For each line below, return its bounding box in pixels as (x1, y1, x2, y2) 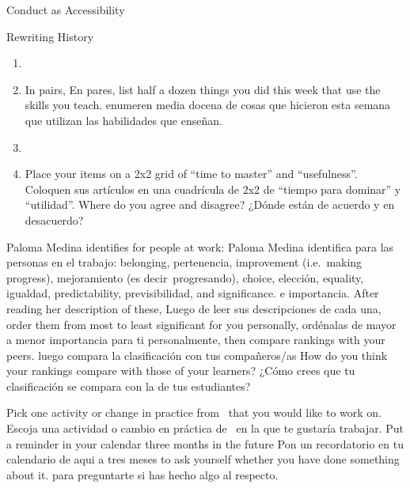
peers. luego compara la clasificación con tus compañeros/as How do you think (6, 346, 388, 363)
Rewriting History (6, 28, 94, 44)
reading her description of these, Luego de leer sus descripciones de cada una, (6, 300, 382, 316)
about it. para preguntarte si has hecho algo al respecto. (6, 466, 279, 482)
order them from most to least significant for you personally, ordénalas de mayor (6, 316, 397, 332)
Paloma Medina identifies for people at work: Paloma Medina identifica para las (6, 238, 394, 255)
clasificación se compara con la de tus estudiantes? (6, 377, 251, 394)
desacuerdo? (25, 211, 84, 228)
